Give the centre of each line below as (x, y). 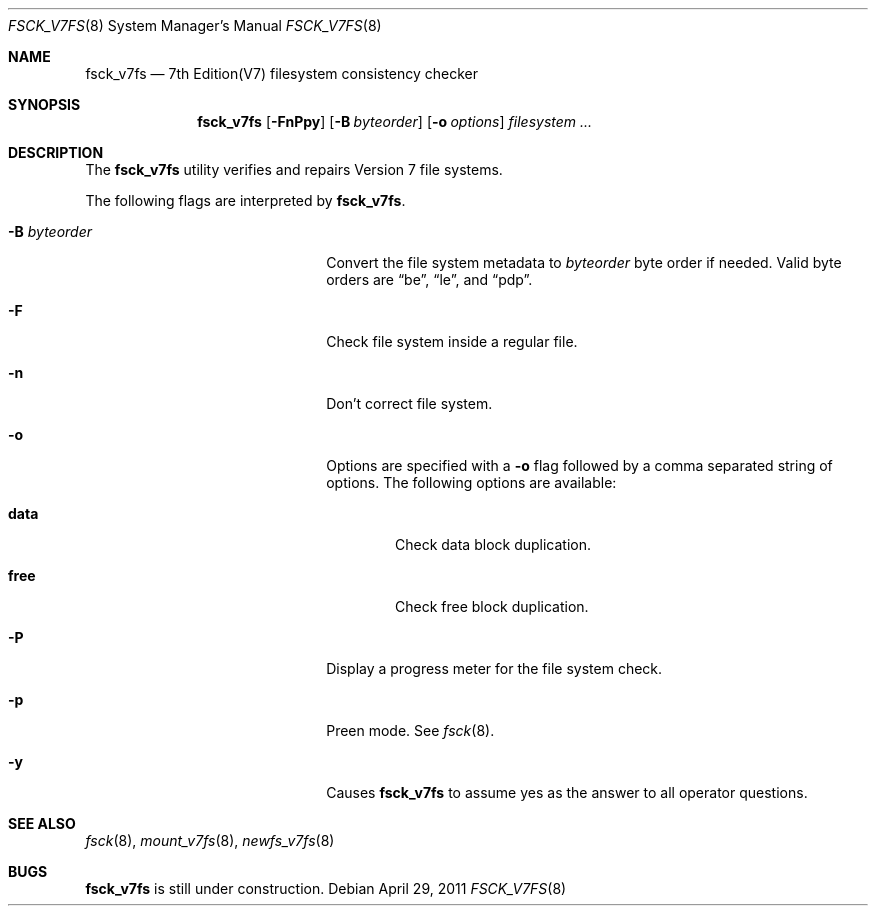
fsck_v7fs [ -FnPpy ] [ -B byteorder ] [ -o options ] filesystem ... (395, 121)
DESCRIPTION (56, 152)
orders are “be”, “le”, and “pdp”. (429, 279)
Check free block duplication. (492, 606)
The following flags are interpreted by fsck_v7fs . (245, 200)
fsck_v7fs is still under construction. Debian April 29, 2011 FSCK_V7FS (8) (326, 888)
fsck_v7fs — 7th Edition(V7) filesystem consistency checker (282, 73)
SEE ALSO (42, 823)
